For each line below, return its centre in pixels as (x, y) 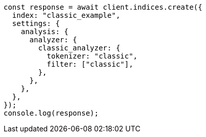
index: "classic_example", (66, 15)
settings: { (36, 23)
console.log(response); (51, 113)
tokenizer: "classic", (92, 56)
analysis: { (45, 32)
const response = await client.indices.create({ (103, 7)
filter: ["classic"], (90, 64)
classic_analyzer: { (79, 48)
